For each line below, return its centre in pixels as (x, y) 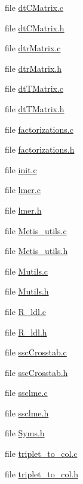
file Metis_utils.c (36, 230)
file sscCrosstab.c (36, 352)
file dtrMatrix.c (33, 48)
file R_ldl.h (26, 332)
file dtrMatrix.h (33, 68)
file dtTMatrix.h (35, 108)
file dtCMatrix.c (34, 7)
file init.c (21, 169)
